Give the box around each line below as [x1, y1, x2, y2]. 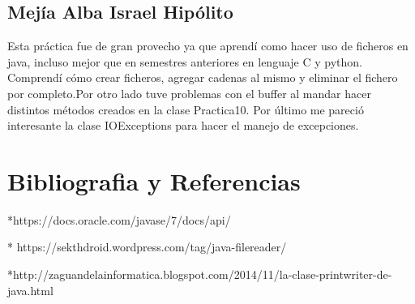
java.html [7, 281, 53, 298]
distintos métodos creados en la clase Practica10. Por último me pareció [7, 101, 364, 118]
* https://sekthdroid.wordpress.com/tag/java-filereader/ [7, 238, 287, 255]
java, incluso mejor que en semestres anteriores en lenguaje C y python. [7, 53, 363, 70]
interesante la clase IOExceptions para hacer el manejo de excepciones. [7, 117, 359, 134]
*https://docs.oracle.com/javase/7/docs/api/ [7, 211, 231, 228]
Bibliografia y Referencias [7, 164, 301, 197]
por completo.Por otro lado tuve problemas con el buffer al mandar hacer [7, 84, 371, 101]
